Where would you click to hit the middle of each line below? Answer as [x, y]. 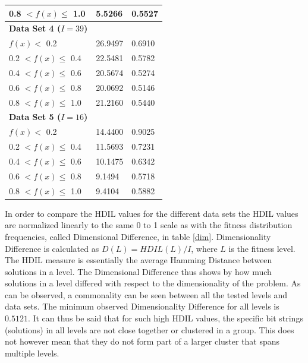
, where [204, 248]
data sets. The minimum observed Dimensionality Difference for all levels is [142, 306]
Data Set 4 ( [35, 28]
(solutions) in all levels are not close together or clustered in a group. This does [150, 329]
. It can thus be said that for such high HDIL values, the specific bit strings [165, 318]
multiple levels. [32, 353]
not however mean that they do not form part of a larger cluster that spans [142, 341]
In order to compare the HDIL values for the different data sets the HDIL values [152, 213]
